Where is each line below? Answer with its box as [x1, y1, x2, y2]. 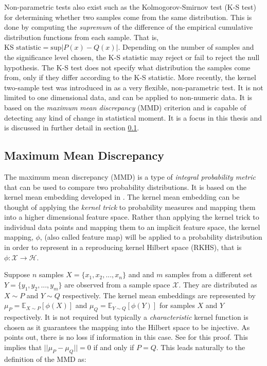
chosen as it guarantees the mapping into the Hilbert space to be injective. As [4, 321, 250, 332]
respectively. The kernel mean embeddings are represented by [62, 290, 256, 300]
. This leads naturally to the [156, 341, 245, 352]
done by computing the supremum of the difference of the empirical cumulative [4, 22, 253, 32]
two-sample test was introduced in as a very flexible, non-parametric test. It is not [4, 82, 263, 92]
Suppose [4, 269, 30, 280]
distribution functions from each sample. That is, [4, 31, 159, 42]
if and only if [93, 341, 134, 352]
